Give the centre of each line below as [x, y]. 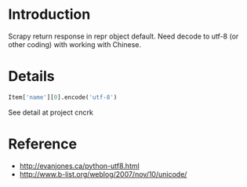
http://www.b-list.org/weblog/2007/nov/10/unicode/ [103, 174]
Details [31, 77]
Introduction [49, 15]
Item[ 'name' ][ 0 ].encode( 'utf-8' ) [63, 97]
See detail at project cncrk [51, 112]
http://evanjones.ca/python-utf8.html [79, 166]
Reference [42, 144]
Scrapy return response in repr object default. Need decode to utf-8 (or [123, 36]
